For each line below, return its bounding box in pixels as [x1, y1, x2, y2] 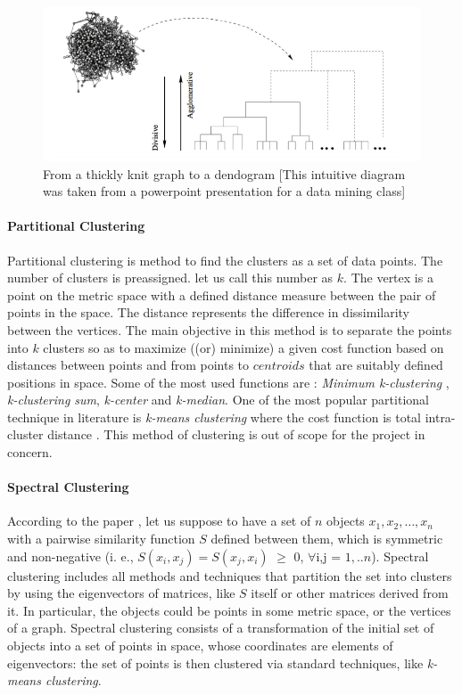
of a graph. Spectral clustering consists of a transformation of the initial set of [7, 618, 434, 637]
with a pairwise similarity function [7, 529, 195, 548]
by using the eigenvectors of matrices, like [7, 584, 235, 602]
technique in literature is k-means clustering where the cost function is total [7, 407, 421, 426]
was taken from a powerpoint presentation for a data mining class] [43, 182, 406, 200]
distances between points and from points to [7, 356, 250, 374]
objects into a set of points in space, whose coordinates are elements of [7, 636, 393, 655]
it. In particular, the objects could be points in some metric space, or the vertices [7, 601, 451, 619]
